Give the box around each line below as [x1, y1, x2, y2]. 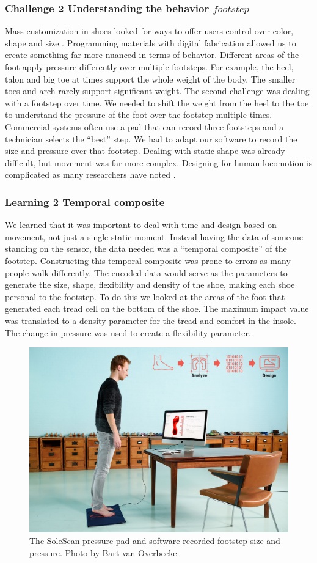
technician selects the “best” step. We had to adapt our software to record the [5, 132, 297, 145]
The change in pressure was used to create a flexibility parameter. [5, 326, 251, 339]
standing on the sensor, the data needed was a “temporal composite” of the [5, 242, 287, 255]
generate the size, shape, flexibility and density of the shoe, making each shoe [5, 278, 295, 291]
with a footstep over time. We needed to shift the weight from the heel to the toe [5, 96, 309, 109]
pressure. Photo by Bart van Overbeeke [29, 546, 177, 559]
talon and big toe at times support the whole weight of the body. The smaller [5, 72, 296, 85]
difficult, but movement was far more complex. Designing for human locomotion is [5, 156, 313, 169]
